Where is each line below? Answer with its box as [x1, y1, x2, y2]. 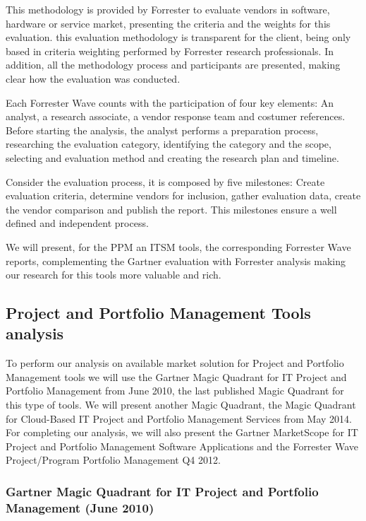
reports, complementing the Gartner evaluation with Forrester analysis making [6, 253, 346, 268]
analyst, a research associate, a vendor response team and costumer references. [6, 109, 346, 124]
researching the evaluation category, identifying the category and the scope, [6, 136, 331, 151]
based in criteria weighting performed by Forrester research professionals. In [6, 43, 334, 58]
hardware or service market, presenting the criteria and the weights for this [6, 16, 331, 30]
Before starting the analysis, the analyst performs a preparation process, [6, 122, 319, 137]
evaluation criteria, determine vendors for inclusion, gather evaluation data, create [6, 188, 361, 203]
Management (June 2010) [6, 498, 154, 516]
